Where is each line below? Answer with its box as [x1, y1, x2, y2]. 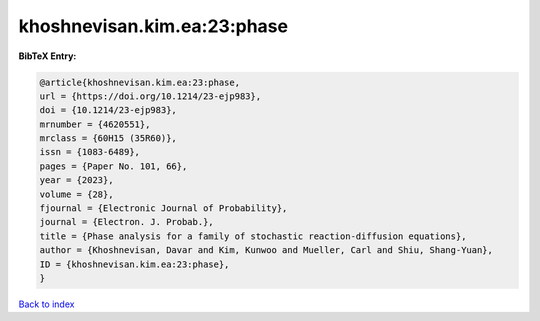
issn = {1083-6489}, [39, 146, 140, 158]
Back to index [18, 298, 75, 310]
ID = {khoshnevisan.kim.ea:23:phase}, [39, 258, 230, 270]
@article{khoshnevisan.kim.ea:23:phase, [39, 76, 240, 88]
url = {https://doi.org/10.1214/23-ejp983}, [39, 90, 262, 102]
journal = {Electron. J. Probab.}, [39, 216, 214, 228]
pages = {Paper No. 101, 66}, [39, 160, 188, 172]
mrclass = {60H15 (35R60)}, [39, 133, 177, 144]
